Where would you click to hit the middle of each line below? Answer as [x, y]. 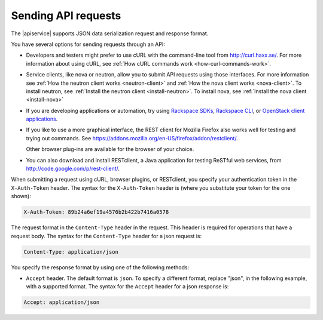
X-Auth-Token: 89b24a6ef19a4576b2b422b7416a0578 [96, 212]
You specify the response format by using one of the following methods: [100, 267]
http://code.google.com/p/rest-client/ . [73, 169]
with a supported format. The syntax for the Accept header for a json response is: [127, 287]
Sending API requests [66, 16]
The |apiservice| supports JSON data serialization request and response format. [110, 33]
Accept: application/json [62, 302]
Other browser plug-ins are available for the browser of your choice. [110, 149]
